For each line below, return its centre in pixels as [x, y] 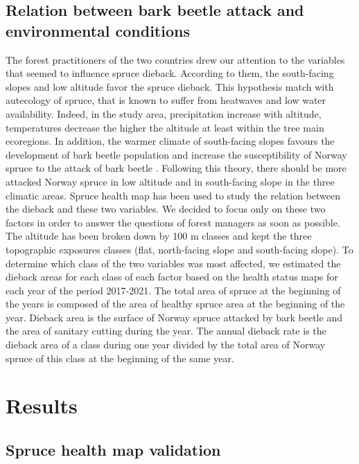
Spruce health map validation [113, 450]
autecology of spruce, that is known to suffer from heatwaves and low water [166, 100]
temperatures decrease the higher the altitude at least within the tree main [165, 127]
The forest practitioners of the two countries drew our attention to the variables [175, 59]
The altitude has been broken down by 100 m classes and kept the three [159, 236]
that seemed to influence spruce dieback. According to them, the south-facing [170, 73]
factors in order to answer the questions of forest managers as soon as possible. [173, 222]
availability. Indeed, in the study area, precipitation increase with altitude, [164, 113]
